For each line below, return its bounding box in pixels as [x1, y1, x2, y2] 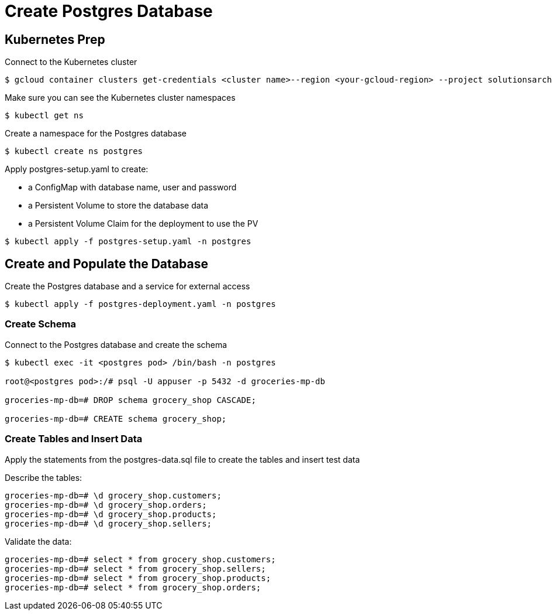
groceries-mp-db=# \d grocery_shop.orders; [5, 500, 207, 510]
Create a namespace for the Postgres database [5, 128, 187, 139]
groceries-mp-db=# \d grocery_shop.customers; [5, 490, 222, 500]
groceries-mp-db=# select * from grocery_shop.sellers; [5, 563, 266, 573]
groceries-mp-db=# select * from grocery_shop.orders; [5, 582, 261, 592]
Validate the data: [5, 536, 72, 546]
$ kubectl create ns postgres [5, 146, 143, 156]
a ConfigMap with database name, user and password [28, 182, 237, 193]
